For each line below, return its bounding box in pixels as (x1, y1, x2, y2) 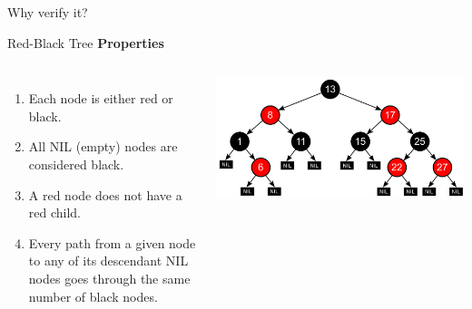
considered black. (28, 154, 124, 173)
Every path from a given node (28, 233, 196, 252)
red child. (28, 203, 82, 222)
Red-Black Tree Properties (7, 33, 164, 52)
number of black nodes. (28, 286, 158, 305)
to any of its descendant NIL (28, 251, 189, 270)
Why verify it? (7, 3, 88, 21)
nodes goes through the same (28, 268, 191, 287)
